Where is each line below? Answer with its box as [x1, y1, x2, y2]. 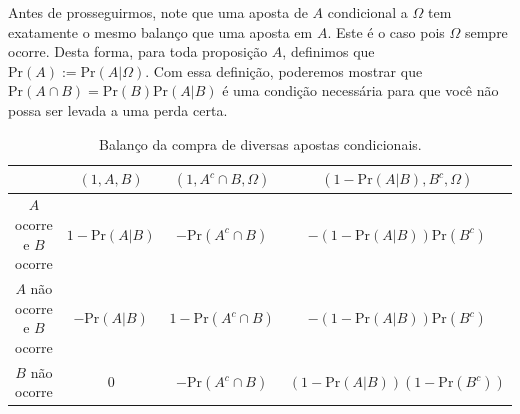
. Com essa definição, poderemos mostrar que [145, 60, 423, 81]
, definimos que [282, 41, 375, 62]
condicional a [327, 2, 408, 22]
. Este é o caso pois [327, 21, 445, 42]
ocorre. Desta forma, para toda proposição [8, 41, 268, 62]
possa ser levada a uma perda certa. [8, 99, 228, 120]
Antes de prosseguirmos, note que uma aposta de [8, 2, 308, 22]
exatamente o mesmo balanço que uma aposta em [8, 21, 313, 42]
